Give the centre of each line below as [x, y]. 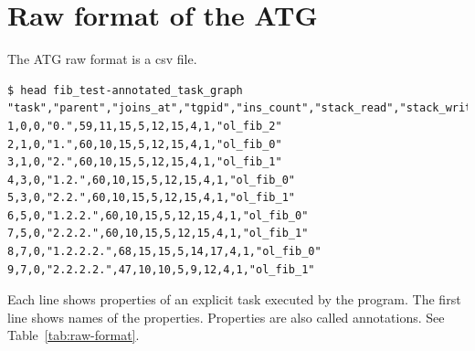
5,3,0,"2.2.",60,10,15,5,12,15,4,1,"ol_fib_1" [151, 198]
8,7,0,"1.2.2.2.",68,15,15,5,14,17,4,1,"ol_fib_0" [164, 252]
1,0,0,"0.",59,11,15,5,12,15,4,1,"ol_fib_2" [145, 126]
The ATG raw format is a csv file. [102, 59]
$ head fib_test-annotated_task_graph [125, 90]
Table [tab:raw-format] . [74, 335]
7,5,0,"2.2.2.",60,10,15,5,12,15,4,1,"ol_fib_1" [158, 234]
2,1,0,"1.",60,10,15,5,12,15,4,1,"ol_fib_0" [145, 144]
